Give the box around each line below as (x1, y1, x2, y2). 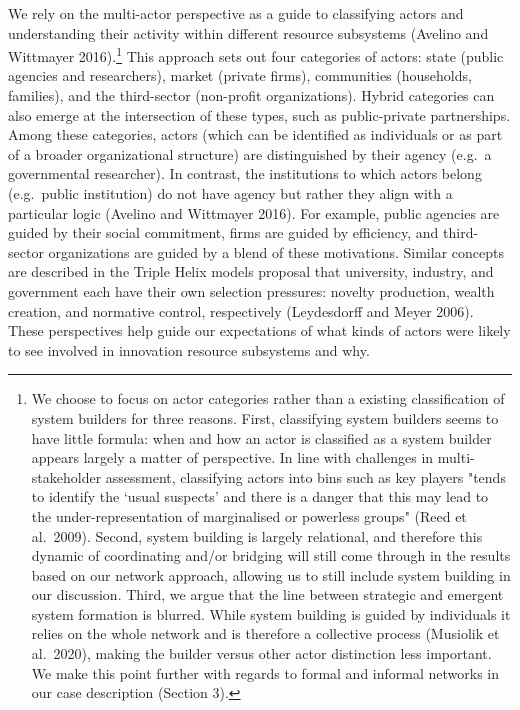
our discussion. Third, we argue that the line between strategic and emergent (31, 584, 504, 605)
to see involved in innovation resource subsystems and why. (8, 339, 370, 360)
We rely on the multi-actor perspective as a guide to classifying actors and (8, 3, 464, 23)
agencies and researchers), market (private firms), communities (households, (8, 65, 472, 86)
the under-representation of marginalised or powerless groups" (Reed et (31, 505, 467, 526)
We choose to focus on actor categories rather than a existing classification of (31, 388, 505, 409)
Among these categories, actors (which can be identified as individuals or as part (8, 124, 503, 145)
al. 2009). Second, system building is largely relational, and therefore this (31, 525, 483, 546)
